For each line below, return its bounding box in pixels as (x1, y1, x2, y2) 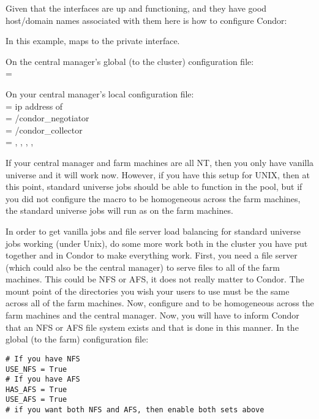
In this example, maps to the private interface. (6, 34, 180, 47)
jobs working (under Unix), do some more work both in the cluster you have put (6, 236, 308, 249)
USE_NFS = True (6, 364, 67, 374)
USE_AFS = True (6, 395, 67, 404)
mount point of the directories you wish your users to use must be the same (6, 284, 290, 297)
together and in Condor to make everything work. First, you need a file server (6, 249, 298, 262)
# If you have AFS (6, 375, 80, 384)
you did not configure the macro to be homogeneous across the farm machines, (6, 192, 301, 205)
